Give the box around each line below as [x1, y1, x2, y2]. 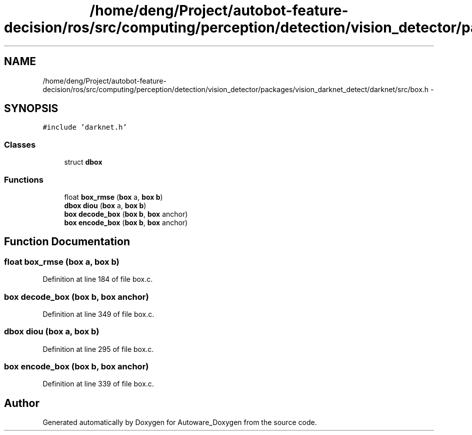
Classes [4, 139, 36, 150]
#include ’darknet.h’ [42, 123, 127, 132]
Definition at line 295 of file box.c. [42, 344, 154, 353]
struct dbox [64, 158, 102, 167]
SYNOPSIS [4, 102, 58, 115]
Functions [4, 174, 43, 185]
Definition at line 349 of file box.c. [42, 309, 154, 318]
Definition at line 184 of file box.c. [42, 275, 153, 284]
